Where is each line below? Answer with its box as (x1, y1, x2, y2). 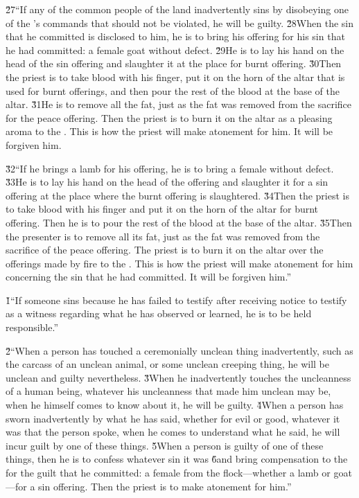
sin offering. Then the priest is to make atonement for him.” (38, 479, 292, 493)
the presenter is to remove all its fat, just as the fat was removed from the (6, 229, 320, 243)
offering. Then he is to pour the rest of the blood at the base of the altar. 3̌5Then (6, 215, 352, 229)
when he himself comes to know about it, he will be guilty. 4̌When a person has (6, 398, 344, 412)
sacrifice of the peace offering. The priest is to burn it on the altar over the (6, 242, 324, 257)
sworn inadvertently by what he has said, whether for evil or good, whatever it (6, 411, 340, 425)
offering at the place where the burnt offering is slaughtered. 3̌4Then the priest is (6, 188, 349, 202)
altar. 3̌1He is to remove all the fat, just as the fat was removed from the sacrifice (6, 97, 352, 112)
